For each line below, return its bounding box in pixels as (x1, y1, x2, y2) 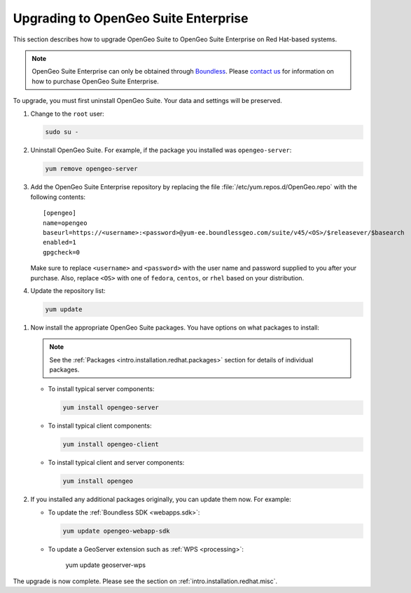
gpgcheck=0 (43, 248, 81, 256)
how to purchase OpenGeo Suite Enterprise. (32, 77, 159, 86)
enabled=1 (43, 238, 76, 247)
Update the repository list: (30, 286, 106, 294)
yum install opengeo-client (62, 440, 159, 449)
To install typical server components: (48, 385, 155, 393)
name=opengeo (43, 219, 88, 227)
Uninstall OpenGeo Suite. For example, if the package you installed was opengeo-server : (30, 146, 292, 154)
